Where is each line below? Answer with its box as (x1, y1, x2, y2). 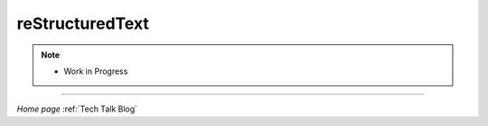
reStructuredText (16, 13, 149, 33)
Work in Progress (63, 66, 128, 76)
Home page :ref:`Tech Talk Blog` (16, 103, 138, 114)
